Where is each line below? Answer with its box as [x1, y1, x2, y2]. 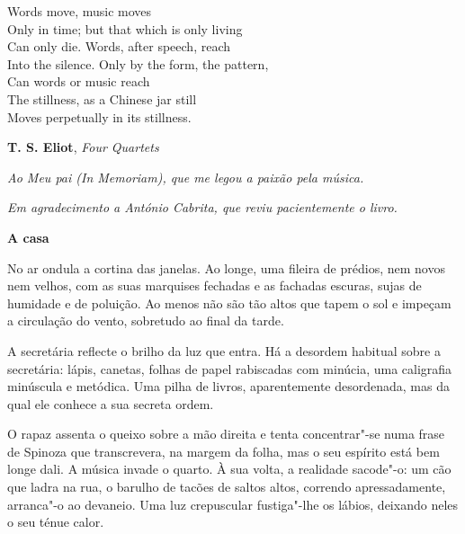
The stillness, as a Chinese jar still [7, 89, 197, 108]
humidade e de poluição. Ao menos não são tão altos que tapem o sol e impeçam [7, 293, 452, 312]
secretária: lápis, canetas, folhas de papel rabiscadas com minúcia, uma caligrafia [7, 359, 452, 378]
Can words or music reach [7, 72, 150, 91]
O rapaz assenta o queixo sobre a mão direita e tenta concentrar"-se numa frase [7, 424, 445, 443]
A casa [7, 227, 49, 246]
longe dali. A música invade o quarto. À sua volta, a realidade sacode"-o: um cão [7, 459, 452, 478]
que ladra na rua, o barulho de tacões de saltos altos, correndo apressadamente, [7, 477, 446, 496]
